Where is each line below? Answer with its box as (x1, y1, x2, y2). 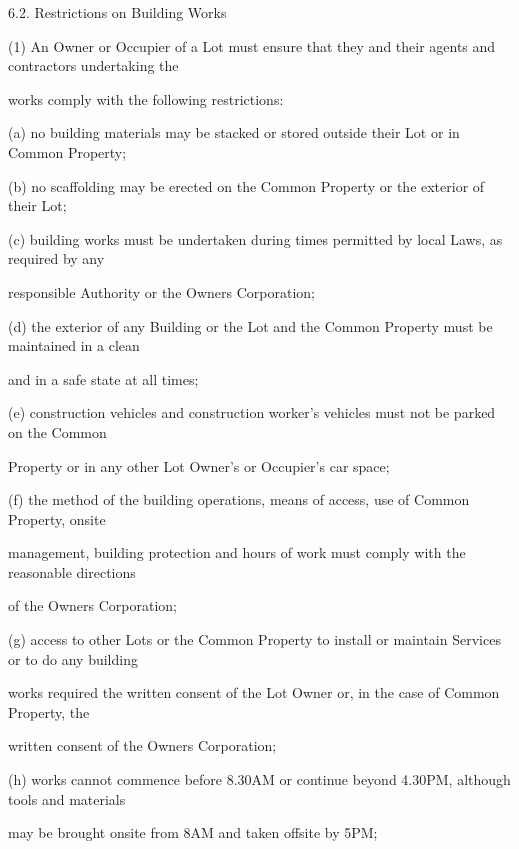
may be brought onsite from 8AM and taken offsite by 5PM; (8, 822, 378, 843)
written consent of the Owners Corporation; (8, 735, 277, 756)
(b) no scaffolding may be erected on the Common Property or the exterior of (8, 175, 485, 196)
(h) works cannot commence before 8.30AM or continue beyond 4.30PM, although (8, 769, 511, 790)
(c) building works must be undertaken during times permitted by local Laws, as (8, 228, 503, 249)
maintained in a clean (8, 335, 140, 356)
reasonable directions (8, 561, 136, 582)
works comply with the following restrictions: (8, 88, 284, 109)
